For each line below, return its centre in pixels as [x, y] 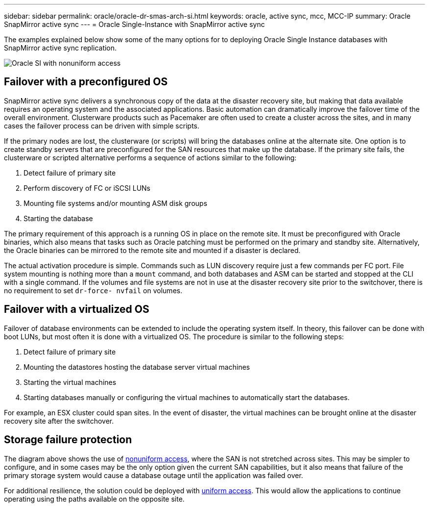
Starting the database [58, 218]
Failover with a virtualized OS [77, 309]
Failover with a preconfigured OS [86, 82]
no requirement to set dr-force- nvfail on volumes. [93, 290]
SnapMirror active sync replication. [60, 48]
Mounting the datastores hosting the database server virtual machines [137, 367]
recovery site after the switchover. [59, 421]
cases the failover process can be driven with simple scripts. [102, 126]
